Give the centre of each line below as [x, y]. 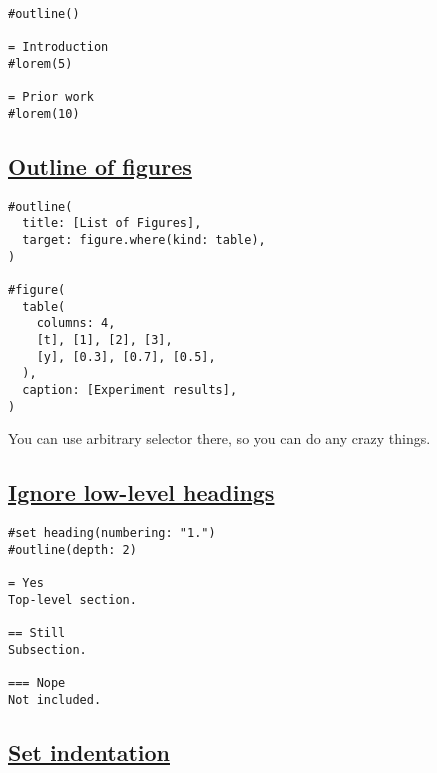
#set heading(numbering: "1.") [112, 533]
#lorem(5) [40, 63]
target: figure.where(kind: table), [144, 240]
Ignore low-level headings [141, 492]
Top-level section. [72, 599]
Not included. [55, 699]
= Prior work [51, 97]
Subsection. [47, 649]
